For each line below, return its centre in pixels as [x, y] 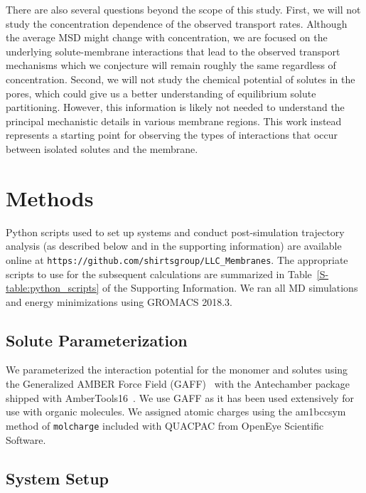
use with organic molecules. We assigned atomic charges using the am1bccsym [176, 412]
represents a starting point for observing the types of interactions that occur [172, 135]
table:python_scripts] [53, 288]
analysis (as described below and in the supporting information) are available [174, 246]
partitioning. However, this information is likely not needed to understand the [175, 107]
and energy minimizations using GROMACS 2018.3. [119, 301]
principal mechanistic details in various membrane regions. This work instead [174, 121]
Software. [26, 439]
